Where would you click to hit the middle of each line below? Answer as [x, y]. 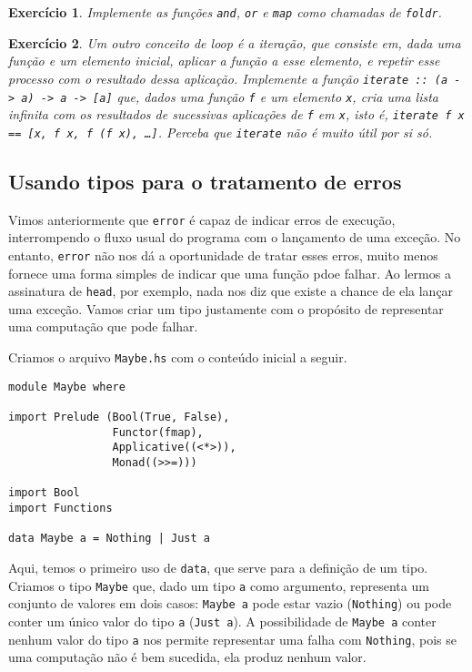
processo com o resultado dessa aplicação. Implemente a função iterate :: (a [228, 78]
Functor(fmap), [158, 432]
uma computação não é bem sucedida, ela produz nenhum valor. [187, 657]
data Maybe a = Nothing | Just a [109, 539]
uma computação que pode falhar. [103, 326]
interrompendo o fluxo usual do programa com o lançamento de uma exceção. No [235, 237]
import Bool [44, 493]
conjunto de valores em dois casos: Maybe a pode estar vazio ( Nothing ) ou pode [230, 603]
